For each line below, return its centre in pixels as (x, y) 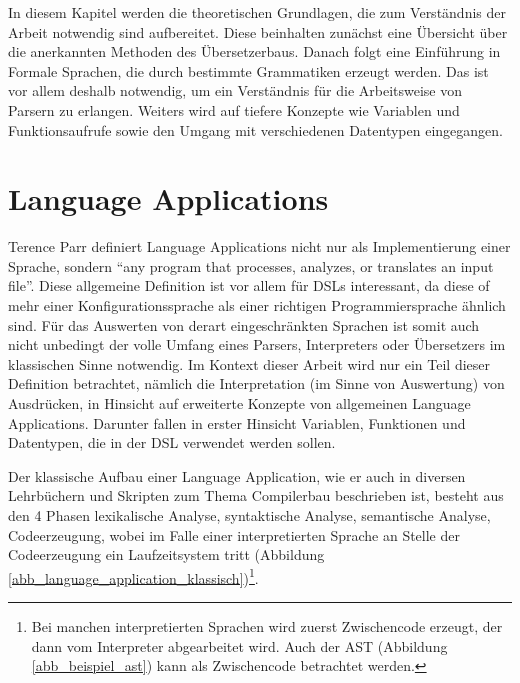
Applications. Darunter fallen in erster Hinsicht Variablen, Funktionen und (237, 422)
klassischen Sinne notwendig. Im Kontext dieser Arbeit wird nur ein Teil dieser (249, 363)
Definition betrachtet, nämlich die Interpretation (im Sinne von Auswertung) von (256, 383)
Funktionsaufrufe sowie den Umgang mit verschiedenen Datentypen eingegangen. (255, 129)
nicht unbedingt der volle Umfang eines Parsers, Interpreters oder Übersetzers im (257, 344)
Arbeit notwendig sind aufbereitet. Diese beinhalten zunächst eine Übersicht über (258, 31)
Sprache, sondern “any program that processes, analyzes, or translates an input (251, 265)
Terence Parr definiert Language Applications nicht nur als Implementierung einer (259, 246)
